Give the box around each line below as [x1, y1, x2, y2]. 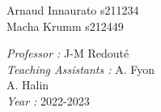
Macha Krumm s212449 [6, 17, 124, 34]
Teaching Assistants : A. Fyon [6, 60, 155, 77]
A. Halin [6, 76, 49, 93]
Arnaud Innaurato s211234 [6, 2, 139, 18]
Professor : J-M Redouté [6, 45, 129, 62]
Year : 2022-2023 [6, 92, 90, 109]
